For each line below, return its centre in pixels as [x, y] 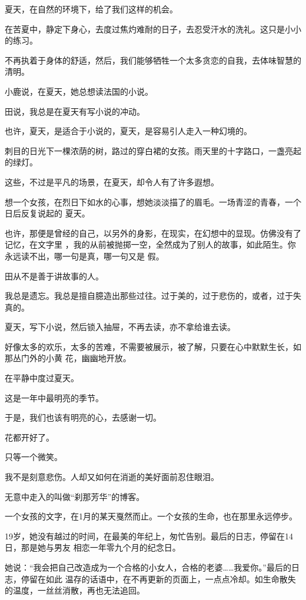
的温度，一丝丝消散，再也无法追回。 [75, 590]
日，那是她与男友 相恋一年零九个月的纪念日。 [93, 547]
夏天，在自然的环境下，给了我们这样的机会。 [91, 9]
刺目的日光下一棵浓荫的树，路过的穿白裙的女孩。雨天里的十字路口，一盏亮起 [153, 150]
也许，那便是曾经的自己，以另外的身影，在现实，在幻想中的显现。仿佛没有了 [153, 233]
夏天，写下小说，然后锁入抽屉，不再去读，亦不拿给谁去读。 [120, 327]
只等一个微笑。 [34, 457]
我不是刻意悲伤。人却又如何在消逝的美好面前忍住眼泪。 [112, 477]
